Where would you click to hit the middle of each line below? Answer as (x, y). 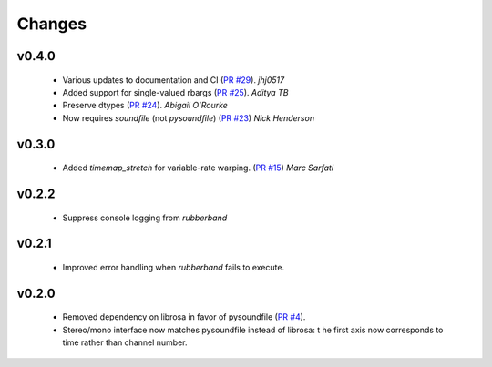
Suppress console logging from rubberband (145, 218)
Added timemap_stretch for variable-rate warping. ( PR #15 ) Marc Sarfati (198, 168)
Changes (51, 24)
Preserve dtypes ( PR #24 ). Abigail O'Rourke (145, 106)
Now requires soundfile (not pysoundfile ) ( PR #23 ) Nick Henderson (188, 117)
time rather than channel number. (125, 342)
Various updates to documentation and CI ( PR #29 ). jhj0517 (174, 80)
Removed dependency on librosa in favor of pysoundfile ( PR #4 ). (184, 317)
